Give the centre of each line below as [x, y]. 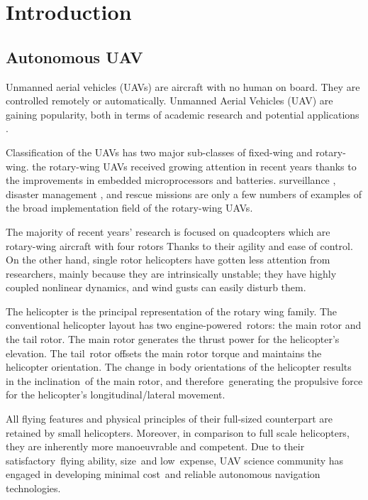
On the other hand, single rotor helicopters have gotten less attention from [168, 260]
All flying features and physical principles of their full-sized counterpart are [169, 419]
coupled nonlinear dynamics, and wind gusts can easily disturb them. [156, 287]
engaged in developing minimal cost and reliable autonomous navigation [163, 474]
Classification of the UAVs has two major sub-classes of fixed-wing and [159, 152]
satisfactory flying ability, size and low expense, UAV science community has [175, 460]
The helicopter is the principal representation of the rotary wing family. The [172, 311]
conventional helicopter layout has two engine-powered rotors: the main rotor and [184, 325]
